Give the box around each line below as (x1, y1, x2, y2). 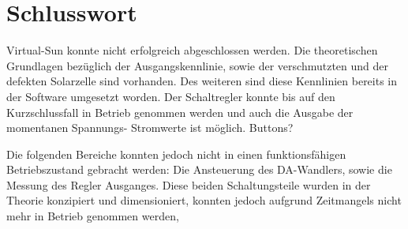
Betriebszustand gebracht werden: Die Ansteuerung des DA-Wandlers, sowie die (6, 161, 392, 178)
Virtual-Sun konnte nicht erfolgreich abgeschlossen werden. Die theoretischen (6, 42, 378, 58)
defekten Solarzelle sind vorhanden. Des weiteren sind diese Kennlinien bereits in (6, 73, 398, 89)
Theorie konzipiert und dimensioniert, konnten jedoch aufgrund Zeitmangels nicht (6, 192, 402, 208)
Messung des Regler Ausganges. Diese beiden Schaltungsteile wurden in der (6, 176, 371, 193)
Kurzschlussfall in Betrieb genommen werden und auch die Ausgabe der (6, 103, 354, 120)
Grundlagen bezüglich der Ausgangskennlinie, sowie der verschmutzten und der (6, 57, 389, 73)
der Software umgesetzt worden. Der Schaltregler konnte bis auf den (6, 88, 335, 104)
